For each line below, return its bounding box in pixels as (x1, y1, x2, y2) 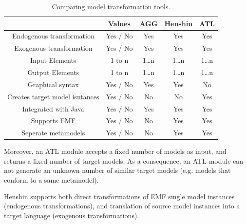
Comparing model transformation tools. (52, 1, 171, 11)
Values (108, 18, 131, 28)
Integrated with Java (22, 103, 84, 113)
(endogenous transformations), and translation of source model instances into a (4, 201, 240, 211)
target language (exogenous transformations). (4, 210, 139, 220)
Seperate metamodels (21, 128, 85, 138)
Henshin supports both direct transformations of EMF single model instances (4, 191, 235, 201)
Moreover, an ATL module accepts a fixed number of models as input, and (4, 146, 227, 156)
